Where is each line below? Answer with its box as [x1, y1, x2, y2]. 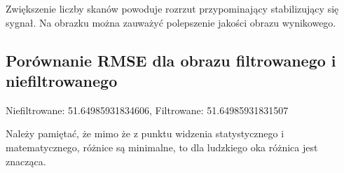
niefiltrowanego [6, 69, 118, 91]
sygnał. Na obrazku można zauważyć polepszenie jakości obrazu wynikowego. [6, 15, 336, 29]
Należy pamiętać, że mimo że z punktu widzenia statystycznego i [6, 126, 284, 141]
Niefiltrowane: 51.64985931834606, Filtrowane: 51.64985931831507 [6, 102, 289, 117]
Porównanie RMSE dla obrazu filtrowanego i [6, 49, 336, 71]
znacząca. [6, 153, 46, 168]
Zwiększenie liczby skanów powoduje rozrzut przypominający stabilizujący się [6, 1, 339, 15]
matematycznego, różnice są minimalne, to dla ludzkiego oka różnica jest [6, 139, 318, 154]
